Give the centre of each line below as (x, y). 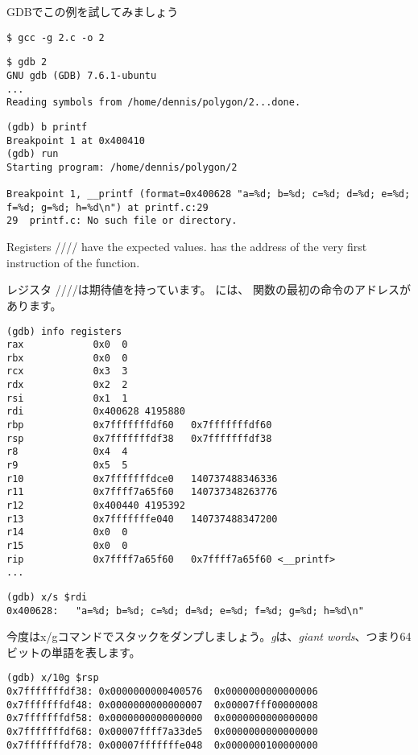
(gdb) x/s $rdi (47, 597)
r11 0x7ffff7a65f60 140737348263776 (142, 492)
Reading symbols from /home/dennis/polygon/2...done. (154, 103)
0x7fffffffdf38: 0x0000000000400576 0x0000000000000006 (162, 692)
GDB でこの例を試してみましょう (93, 11)
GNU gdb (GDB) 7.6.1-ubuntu (82, 75)
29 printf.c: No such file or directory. (122, 221)
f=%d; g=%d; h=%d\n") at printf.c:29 (108, 207)
